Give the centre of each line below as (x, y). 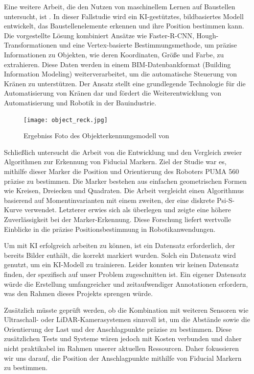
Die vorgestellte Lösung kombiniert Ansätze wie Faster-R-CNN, (99, 35)
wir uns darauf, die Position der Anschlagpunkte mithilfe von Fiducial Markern (123, 358)
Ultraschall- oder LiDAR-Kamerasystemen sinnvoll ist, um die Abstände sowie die (127, 319)
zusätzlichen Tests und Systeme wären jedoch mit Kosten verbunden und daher (123, 338)
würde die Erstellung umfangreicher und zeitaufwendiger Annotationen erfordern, (126, 284)
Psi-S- (226, 200)
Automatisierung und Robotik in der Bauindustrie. (80, 102)
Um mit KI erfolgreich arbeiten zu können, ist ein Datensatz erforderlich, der (119, 245)
